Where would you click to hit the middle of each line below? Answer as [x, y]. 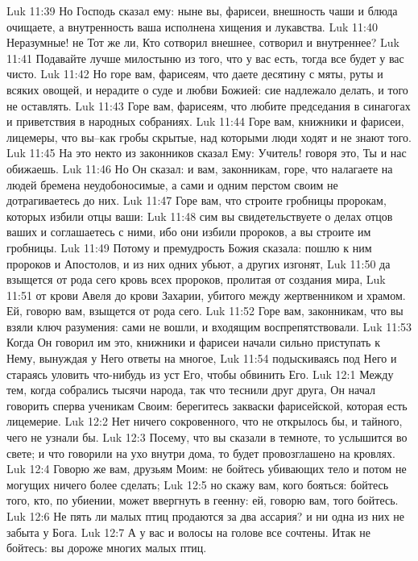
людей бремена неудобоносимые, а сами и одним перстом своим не [172, 184]
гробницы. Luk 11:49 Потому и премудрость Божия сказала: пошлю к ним [189, 247]
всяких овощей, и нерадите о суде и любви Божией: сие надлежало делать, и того [207, 89]
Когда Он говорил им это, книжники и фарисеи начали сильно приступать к [193, 342]
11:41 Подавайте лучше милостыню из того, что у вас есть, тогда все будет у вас [205, 58]
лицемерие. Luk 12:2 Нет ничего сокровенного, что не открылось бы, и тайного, [205, 421]
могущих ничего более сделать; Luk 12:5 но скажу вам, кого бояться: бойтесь [198, 484]
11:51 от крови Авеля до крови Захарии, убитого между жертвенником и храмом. [206, 295]
